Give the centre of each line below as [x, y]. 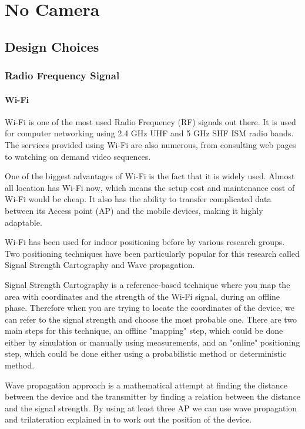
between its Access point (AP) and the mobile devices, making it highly [134, 210]
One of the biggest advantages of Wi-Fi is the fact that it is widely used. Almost [150, 176]
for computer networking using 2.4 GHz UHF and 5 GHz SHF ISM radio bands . [149, 133]
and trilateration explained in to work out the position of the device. [128, 419]
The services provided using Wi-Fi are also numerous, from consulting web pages [150, 144]
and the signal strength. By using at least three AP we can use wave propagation [151, 408]
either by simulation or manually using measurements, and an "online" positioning [152, 342]
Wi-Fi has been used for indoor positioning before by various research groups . [145, 242]
